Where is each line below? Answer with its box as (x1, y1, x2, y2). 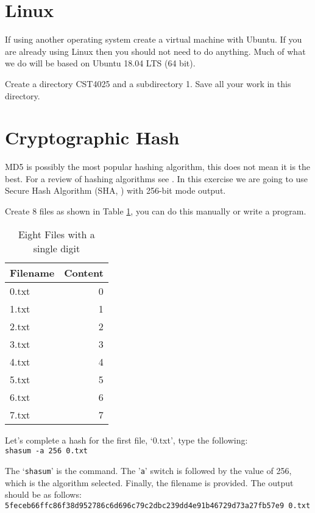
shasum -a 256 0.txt (5, 447, 88, 456)
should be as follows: (5, 488, 82, 501)
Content (64, 265, 104, 280)
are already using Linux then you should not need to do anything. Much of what (5, 44, 306, 57)
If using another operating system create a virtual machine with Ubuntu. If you (5, 33, 302, 46)
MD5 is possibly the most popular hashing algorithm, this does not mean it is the (5, 160, 311, 173)
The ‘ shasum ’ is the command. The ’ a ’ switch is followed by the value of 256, (5, 464, 292, 476)
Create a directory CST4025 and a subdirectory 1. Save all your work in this (5, 77, 291, 90)
